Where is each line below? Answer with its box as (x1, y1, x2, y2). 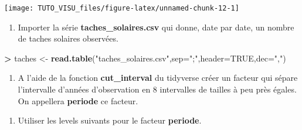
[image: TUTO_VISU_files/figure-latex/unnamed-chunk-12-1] (4, 4, 239, 12)
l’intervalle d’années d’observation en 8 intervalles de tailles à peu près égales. (18, 83, 297, 95)
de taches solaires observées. (18, 32, 118, 45)
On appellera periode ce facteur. (18, 94, 138, 107)
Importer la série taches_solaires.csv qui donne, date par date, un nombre (18, 20, 294, 33)
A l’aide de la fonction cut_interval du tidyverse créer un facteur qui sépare (18, 71, 298, 84)
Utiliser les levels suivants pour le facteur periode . (18, 114, 202, 126)
